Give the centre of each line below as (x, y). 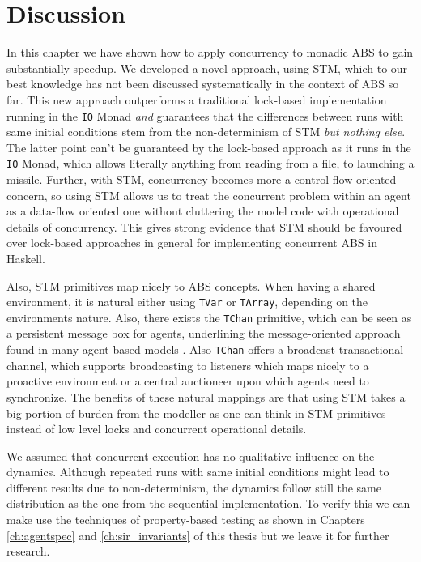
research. (28, 551)
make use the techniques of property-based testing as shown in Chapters (186, 519)
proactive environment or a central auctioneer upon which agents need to (188, 381)
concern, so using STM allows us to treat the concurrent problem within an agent (209, 195)
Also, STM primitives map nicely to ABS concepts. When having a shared (191, 285)
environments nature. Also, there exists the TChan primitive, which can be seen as (209, 317)
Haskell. (26, 258)
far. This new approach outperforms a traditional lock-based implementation (197, 99)
